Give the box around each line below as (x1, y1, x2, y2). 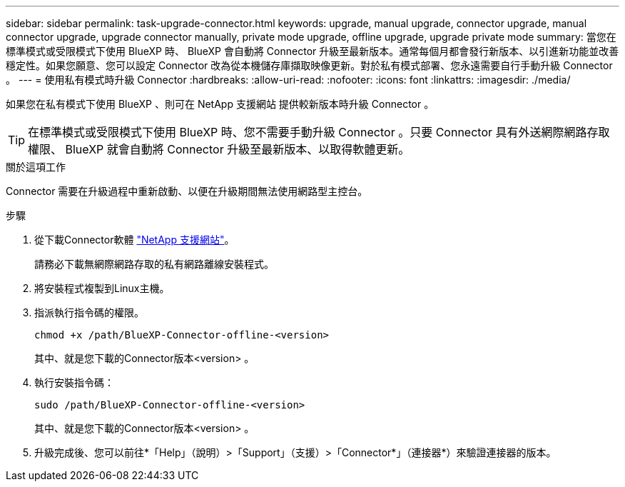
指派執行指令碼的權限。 (34, 306, 144, 318)
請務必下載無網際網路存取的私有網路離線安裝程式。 (34, 258, 274, 270)
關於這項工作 (6, 161, 66, 173)
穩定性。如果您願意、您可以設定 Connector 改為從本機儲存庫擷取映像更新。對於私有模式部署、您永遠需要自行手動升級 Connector (6, 59, 613, 71)
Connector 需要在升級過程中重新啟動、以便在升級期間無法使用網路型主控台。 (6, 185, 368, 197)
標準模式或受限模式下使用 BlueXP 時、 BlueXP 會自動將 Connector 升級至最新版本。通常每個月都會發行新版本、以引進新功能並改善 (6, 45, 619, 57)
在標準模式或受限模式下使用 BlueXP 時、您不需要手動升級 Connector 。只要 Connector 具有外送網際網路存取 (28, 125, 610, 139)
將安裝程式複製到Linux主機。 (34, 282, 170, 294)
